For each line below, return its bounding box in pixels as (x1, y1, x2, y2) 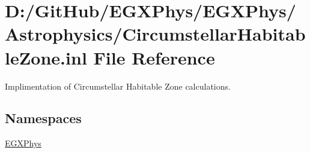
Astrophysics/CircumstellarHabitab (5, 22, 306, 46)
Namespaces (5, 109, 82, 127)
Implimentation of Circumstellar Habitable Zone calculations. (5, 79, 231, 92)
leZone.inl (5, 45, 87, 69)
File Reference (93, 45, 215, 69)
